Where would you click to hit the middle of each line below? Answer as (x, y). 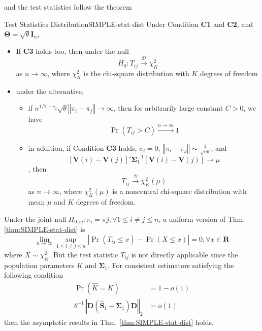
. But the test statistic (84, 254)
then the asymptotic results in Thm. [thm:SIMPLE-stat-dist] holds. (109, 322)
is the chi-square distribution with (136, 73)
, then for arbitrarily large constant (168, 108)
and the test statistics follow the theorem (68, 7)
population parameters (39, 265)
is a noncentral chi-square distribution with (179, 191)
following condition (34, 275)
